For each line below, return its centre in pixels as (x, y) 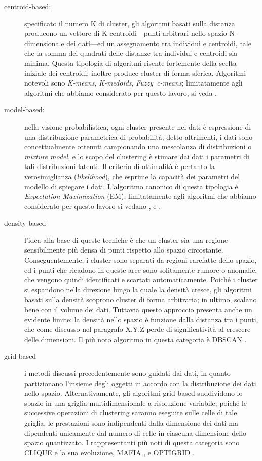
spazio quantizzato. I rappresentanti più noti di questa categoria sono (132, 443)
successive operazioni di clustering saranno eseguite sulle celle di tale (131, 413)
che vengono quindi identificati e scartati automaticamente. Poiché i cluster (141, 280)
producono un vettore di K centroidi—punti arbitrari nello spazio (126, 33)
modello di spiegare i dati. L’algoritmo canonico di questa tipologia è (131, 186)
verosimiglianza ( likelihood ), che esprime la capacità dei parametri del (132, 176)
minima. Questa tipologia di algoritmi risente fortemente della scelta (130, 62)
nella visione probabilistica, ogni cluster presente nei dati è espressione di (138, 126)
